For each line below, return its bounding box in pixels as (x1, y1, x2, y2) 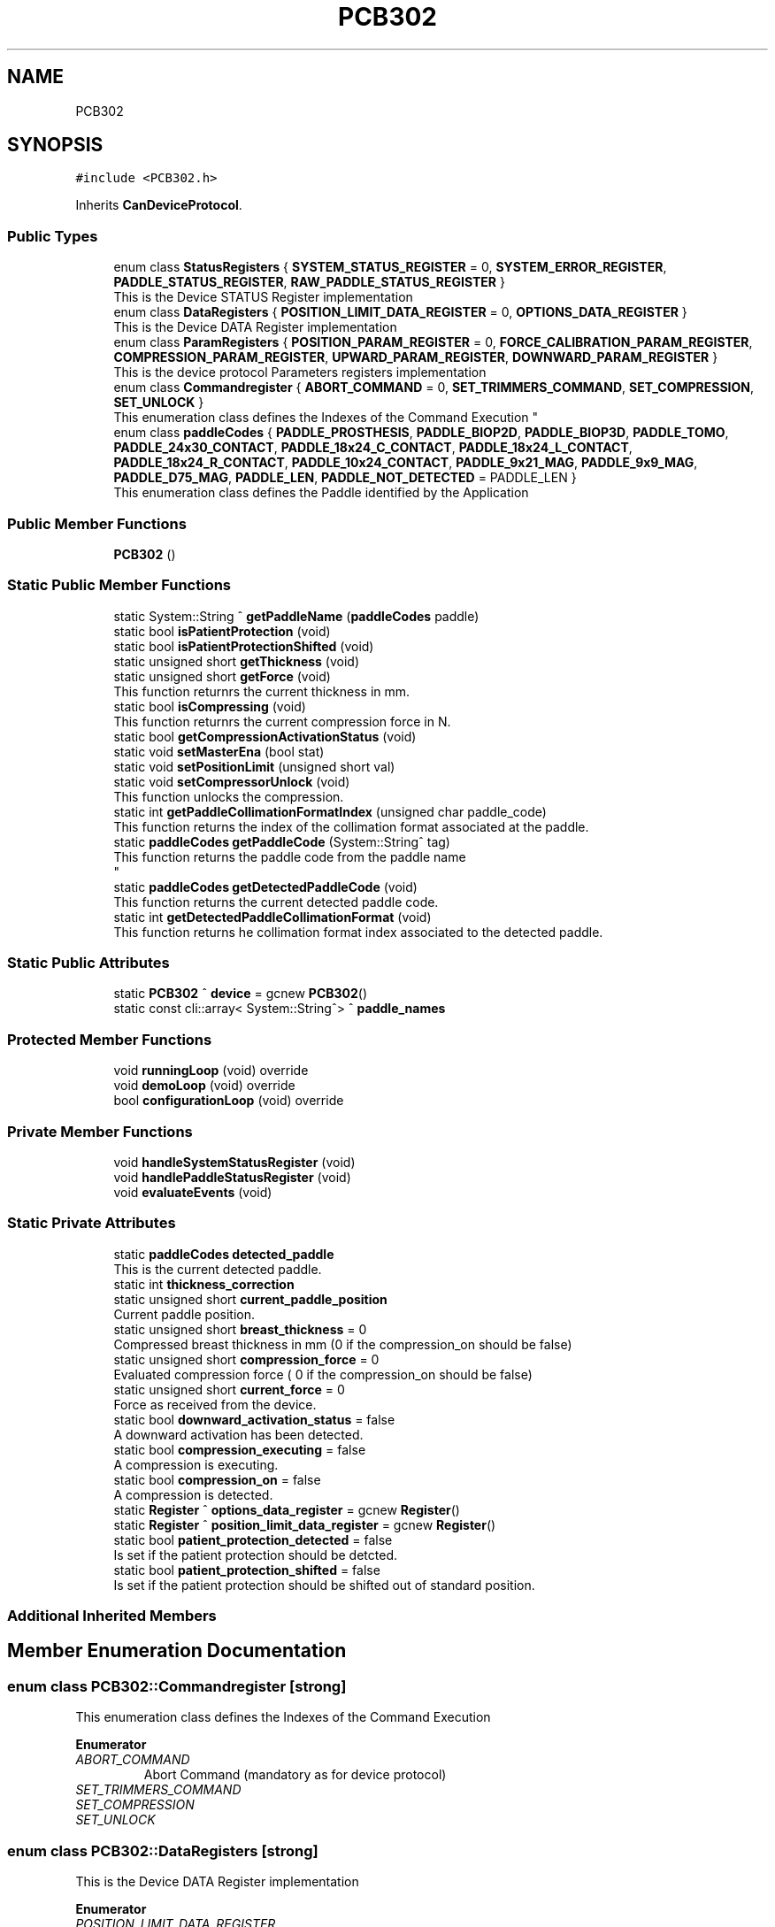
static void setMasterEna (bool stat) (113, 743, 325, 759)
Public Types (7, 226, 98, 245)
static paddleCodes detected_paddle (113, 1246, 334, 1262)
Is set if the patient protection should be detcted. (113, 1547, 397, 1562)
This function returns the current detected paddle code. (113, 894, 439, 910)
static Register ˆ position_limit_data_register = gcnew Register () (113, 1516, 496, 1532)
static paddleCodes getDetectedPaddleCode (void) (113, 879, 418, 894)
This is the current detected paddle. (113, 1261, 322, 1277)
